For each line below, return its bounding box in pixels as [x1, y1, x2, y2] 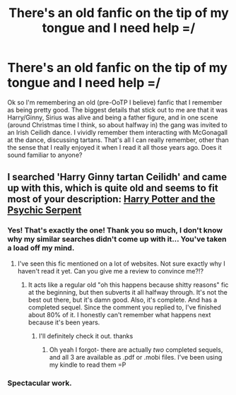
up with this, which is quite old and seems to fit [7, 182, 218, 194]
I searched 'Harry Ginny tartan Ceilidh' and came [7, 171, 228, 183]
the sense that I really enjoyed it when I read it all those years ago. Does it [7, 143, 223, 151]
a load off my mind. [7, 243, 75, 253]
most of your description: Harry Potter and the [7, 193, 216, 206]
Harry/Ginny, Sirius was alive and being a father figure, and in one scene [7, 113, 218, 122]
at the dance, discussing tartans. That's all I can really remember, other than [7, 136, 230, 144]
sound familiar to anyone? [7, 151, 83, 159]
